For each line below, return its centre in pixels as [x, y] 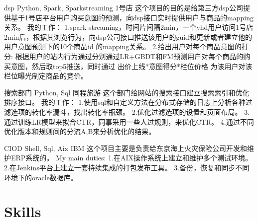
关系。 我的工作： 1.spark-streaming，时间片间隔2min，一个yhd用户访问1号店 [129, 27]
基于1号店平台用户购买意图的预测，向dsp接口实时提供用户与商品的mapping [132, 17]
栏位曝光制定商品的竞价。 [46, 76]
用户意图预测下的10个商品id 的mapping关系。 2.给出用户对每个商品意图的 [123, 46]
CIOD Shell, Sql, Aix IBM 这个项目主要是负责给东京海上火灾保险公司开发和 [126, 148]
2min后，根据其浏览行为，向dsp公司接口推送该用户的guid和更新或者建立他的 [128, 37]
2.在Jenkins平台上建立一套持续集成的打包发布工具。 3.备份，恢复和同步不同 [127, 167]
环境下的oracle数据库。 [41, 177]
